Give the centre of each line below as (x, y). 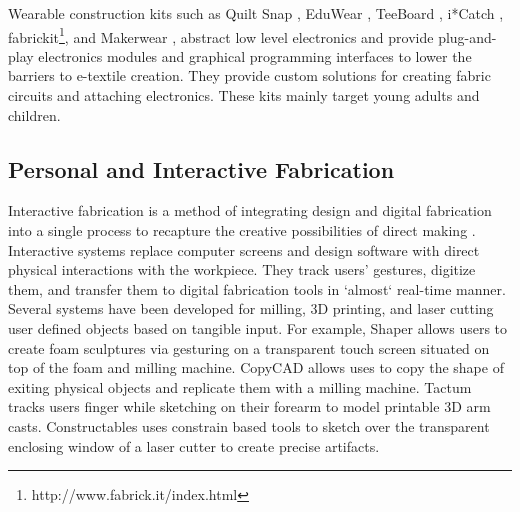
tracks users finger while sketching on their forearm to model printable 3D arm (249, 406)
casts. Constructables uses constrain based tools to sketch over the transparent (249, 425)
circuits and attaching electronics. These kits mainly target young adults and (244, 95)
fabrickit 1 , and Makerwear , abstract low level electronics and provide (221, 35)
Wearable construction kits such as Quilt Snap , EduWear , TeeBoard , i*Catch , (256, 13)
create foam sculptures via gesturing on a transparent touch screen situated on (249, 347)
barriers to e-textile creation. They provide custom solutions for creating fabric (249, 75)
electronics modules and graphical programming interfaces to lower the (255, 55)
